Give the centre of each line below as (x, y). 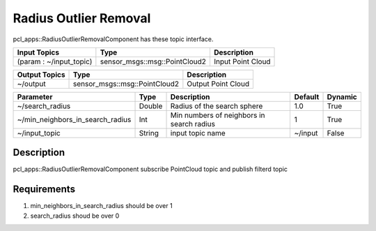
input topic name (198, 133)
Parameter (35, 96)
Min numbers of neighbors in (218, 115)
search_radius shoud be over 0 (75, 216)
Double (151, 106)
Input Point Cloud (242, 61)
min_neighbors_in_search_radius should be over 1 (102, 206)
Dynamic (342, 96)
